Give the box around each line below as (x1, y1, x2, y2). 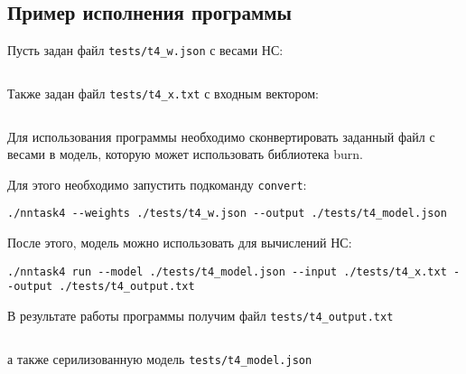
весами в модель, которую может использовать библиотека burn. (7, 145, 363, 164)
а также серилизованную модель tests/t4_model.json (7, 349, 312, 368)
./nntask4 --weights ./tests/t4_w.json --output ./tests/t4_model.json (7, 207, 447, 220)
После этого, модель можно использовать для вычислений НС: (7, 233, 352, 252)
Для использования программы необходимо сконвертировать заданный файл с (7, 126, 435, 145)
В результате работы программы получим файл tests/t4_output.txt (7, 305, 394, 324)
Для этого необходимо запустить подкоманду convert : (7, 174, 307, 193)
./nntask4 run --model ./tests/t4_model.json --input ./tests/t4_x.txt (7, 265, 447, 278)
